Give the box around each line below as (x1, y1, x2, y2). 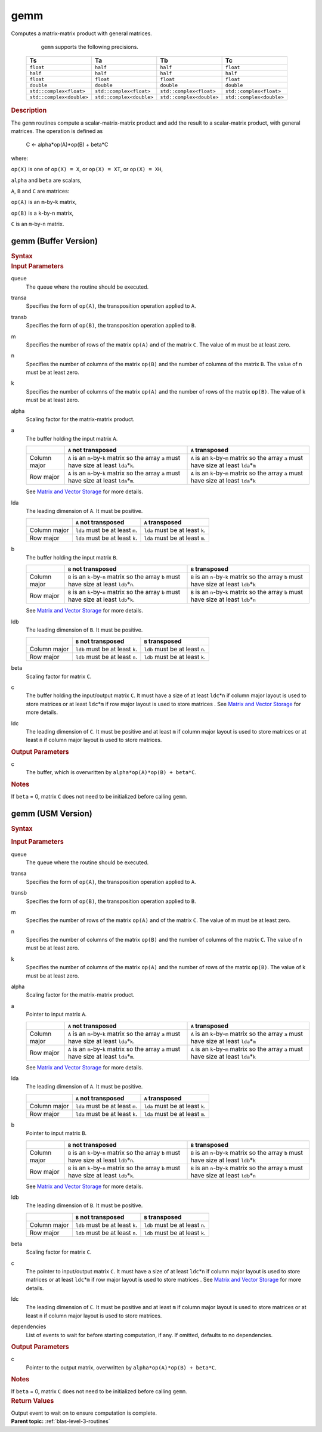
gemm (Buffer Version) (11, 236, 98, 246)
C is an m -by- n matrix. (11, 221, 64, 228)
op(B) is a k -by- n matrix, (11, 209, 74, 216)
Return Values (11, 1396, 54, 1405)
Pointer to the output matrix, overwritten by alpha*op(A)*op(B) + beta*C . (26, 1363, 217, 1371)
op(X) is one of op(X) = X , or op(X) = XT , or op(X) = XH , (11, 166, 163, 173)
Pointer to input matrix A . (26, 1011, 87, 1018)
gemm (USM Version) (11, 808, 92, 818)
